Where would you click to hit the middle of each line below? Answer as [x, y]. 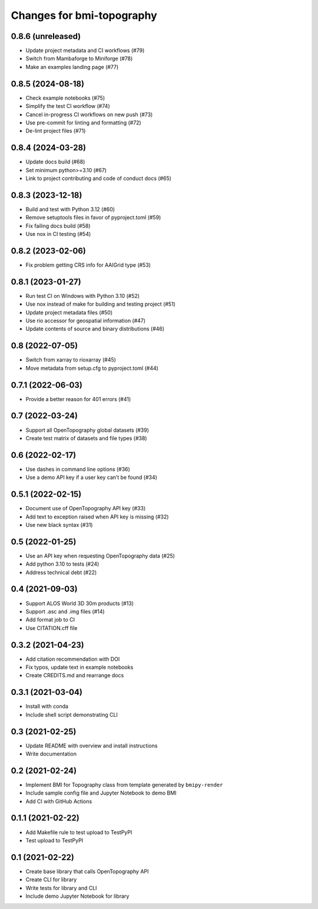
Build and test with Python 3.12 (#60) [70, 209]
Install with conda [47, 706]
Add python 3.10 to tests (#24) [62, 564]
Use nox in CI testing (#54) [58, 234]
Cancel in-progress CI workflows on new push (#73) [89, 114]
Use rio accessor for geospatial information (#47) [86, 321]
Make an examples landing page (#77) [72, 67]
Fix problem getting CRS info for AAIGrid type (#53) [88, 265]
